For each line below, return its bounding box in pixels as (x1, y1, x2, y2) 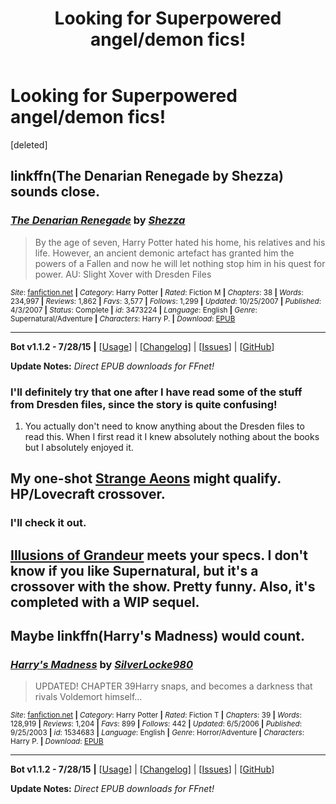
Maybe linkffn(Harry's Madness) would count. (10, 628, 305, 645)
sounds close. (10, 183, 100, 201)
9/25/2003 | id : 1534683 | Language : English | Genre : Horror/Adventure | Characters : (10, 728, 305, 738)
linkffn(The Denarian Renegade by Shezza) (10, 168, 284, 185)
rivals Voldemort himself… (34, 691, 143, 703)
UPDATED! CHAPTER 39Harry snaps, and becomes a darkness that (34, 680, 313, 692)
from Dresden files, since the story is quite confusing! (10, 397, 278, 411)
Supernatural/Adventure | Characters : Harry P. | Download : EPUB (10, 313, 236, 324)
